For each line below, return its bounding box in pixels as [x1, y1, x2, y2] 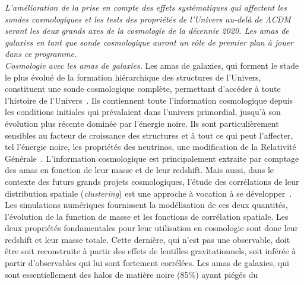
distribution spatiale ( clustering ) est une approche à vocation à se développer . [5, 187, 292, 199]
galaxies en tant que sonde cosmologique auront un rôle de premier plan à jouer [5, 36, 294, 48]
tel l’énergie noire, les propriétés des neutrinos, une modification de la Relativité [5, 140, 296, 153]
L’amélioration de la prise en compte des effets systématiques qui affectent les [5, 1, 287, 13]
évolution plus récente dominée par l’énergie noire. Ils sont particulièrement [5, 117, 279, 129]
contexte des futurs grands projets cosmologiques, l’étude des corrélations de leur [5, 175, 299, 187]
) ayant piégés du [195, 268, 258, 280]
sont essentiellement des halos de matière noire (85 [5, 268, 189, 280]
